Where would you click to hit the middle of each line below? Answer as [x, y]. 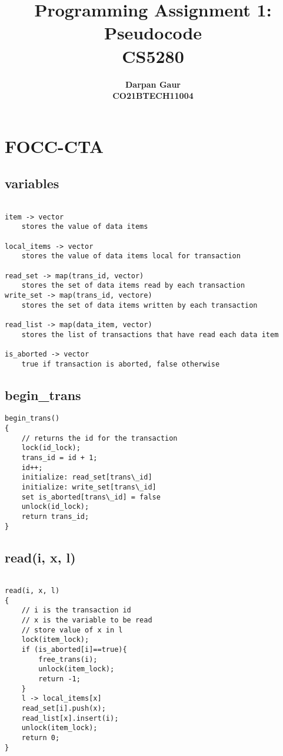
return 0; [41, 738]
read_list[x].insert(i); [70, 718]
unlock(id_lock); [55, 507]
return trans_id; [55, 517]
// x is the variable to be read [87, 620]
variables [32, 183]
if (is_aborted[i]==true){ [74, 650]
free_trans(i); [68, 659]
